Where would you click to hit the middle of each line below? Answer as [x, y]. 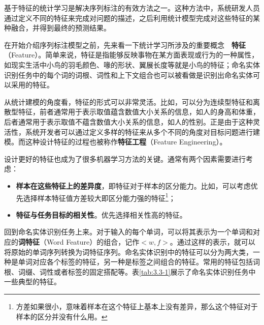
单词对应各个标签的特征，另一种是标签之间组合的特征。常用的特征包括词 [139, 262]
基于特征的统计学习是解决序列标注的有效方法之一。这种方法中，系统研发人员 [132, 8]
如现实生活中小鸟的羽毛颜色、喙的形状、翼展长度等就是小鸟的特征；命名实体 [132, 64]
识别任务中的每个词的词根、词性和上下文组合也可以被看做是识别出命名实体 [128, 75]
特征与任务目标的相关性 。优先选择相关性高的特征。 [101, 214]
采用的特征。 [32, 85]
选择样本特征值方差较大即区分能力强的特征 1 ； [99, 197]
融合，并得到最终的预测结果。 [61, 28]
